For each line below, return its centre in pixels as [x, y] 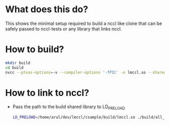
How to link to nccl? [47, 93]
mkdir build [18, 63]
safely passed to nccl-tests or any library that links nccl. [64, 28]
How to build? [35, 50]
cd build [14, 68]
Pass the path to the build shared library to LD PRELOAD [69, 107]
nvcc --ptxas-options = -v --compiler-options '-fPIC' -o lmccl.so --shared [86, 72]
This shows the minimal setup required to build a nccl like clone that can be [84, 23]
